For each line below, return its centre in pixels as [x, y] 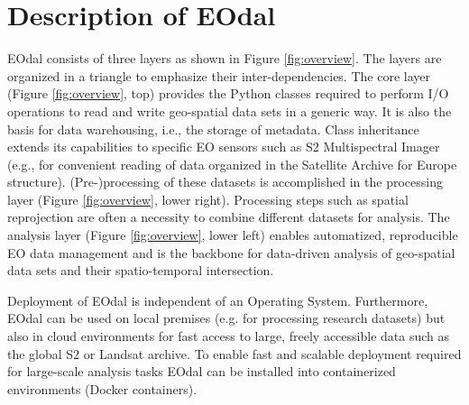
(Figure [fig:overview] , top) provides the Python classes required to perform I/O [228, 93]
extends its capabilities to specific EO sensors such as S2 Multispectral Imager [224, 147]
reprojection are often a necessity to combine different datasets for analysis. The [229, 217]
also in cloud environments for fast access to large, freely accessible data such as [228, 336]
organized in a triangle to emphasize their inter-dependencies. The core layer [219, 75]
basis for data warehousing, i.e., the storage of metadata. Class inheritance [213, 129]
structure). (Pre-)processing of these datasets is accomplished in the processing [225, 182]
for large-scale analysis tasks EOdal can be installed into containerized [202, 371]
